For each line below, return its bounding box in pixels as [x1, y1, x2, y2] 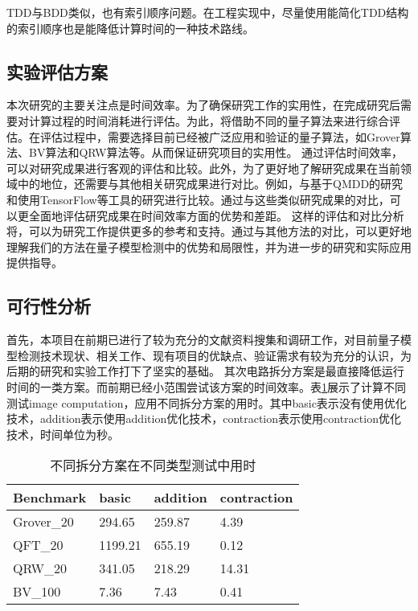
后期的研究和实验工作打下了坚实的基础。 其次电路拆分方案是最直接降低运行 [6, 363, 404, 379]
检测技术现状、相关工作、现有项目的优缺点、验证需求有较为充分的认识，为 [17, 347, 412, 363]
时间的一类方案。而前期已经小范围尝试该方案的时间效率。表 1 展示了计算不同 [6, 378, 406, 395]
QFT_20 [13, 535, 64, 555]
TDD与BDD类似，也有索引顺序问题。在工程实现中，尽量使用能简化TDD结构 [6, 4, 409, 20]
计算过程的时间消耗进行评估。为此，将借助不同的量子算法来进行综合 [28, 112, 389, 129]
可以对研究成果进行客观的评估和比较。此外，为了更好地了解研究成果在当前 [6, 159, 400, 176]
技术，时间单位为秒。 [6, 425, 119, 442]
